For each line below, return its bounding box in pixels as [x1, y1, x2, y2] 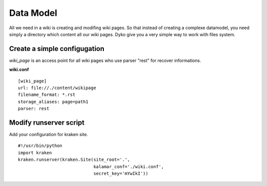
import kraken [18, 150, 52, 155]
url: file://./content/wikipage [18, 85, 96, 91]
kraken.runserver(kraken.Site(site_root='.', [18, 157, 131, 163]
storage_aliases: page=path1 [18, 99, 89, 104]
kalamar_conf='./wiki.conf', [93, 164, 164, 169]
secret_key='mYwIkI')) [93, 171, 148, 177]
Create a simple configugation [9, 45, 105, 53]
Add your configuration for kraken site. [9, 132, 89, 138]
